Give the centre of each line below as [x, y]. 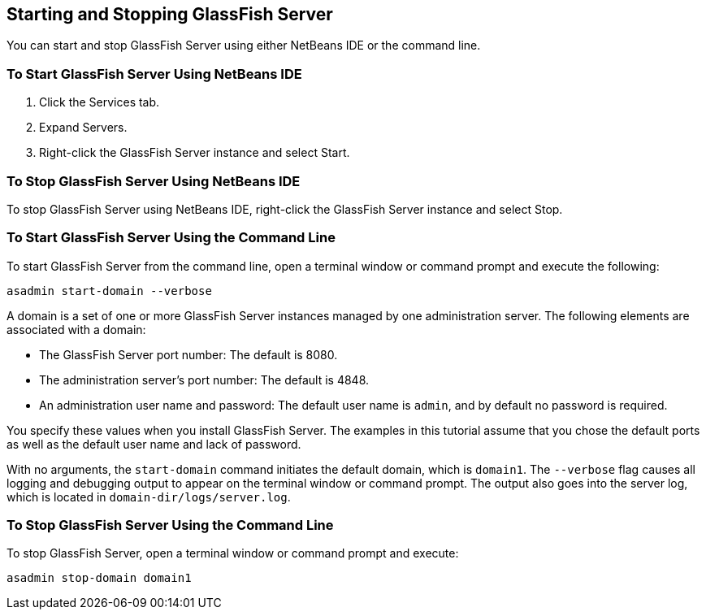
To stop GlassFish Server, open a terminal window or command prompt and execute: [233, 553]
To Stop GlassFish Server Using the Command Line [170, 525]
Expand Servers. [83, 128]
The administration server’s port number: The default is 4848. [204, 380]
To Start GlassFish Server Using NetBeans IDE [154, 74]
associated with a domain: [76, 329]
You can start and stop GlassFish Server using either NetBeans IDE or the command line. [244, 46]
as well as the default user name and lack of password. [154, 444]
